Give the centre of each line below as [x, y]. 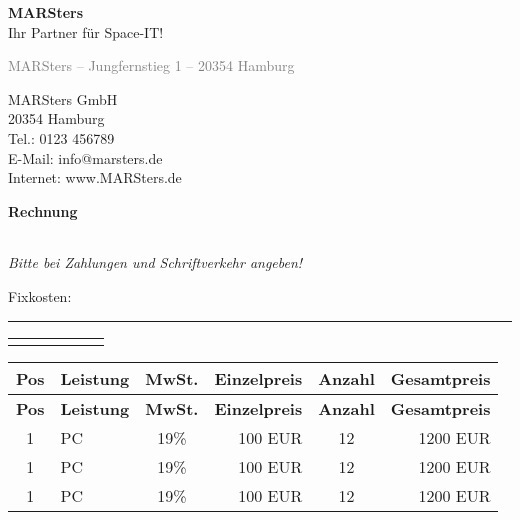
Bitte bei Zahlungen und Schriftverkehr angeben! [155, 262]
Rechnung [43, 210]
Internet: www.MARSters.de [95, 177]
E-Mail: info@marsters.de [85, 157]
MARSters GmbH [63, 98]
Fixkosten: [40, 295]
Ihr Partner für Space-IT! [86, 31]
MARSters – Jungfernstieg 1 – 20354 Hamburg [151, 65]
